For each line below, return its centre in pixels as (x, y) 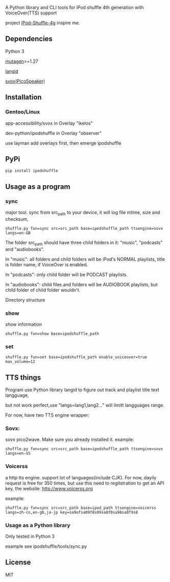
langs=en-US (18, 454)
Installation (23, 97)
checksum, (17, 219)
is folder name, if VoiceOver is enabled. (47, 264)
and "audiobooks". (25, 249)
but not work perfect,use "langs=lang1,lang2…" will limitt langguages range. (85, 405)
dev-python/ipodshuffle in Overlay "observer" (54, 133)
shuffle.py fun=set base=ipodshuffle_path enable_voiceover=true (76, 357)
